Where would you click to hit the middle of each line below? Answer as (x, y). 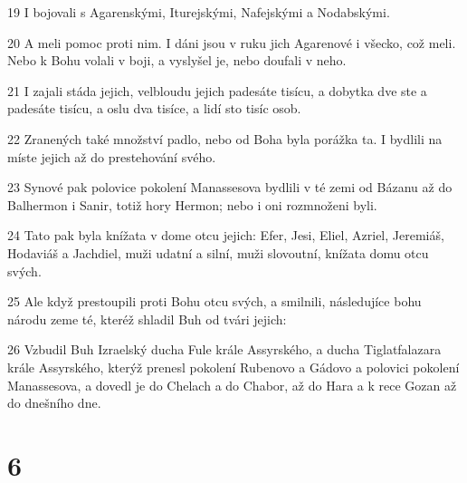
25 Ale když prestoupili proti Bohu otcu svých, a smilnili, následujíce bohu (214, 301)
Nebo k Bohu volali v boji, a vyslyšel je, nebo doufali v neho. (177, 60)
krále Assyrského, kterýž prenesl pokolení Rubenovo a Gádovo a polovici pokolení (233, 367)
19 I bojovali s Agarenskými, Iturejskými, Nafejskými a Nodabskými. (199, 12)
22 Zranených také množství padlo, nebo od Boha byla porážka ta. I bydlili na (225, 138)
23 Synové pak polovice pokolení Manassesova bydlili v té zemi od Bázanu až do (230, 187)
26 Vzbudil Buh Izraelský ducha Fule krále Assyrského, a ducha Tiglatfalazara (224, 349)
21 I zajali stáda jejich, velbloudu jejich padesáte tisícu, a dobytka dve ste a (217, 90)
